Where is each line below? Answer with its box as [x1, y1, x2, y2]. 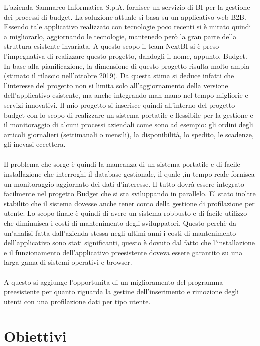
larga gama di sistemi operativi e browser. [4, 257, 132, 267]
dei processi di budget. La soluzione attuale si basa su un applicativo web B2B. [4, 11, 246, 22]
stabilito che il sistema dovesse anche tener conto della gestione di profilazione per [4, 198, 255, 208]
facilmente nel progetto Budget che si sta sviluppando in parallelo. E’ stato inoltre [4, 188, 256, 199]
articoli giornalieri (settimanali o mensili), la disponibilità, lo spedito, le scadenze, [4, 129, 254, 139]
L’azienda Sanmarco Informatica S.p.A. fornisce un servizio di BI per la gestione [4, 2, 250, 12]
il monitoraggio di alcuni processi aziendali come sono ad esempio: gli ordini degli [4, 119, 253, 130]
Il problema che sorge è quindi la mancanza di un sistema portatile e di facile [4, 158, 240, 169]
